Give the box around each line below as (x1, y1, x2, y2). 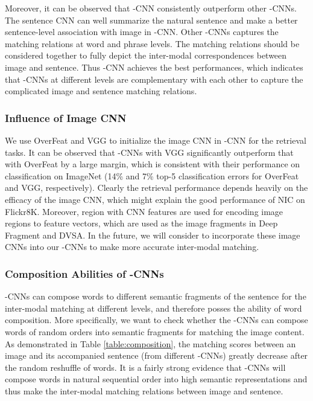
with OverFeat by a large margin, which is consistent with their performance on (5, 158, 300, 170)
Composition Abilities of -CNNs (5, 266, 164, 281)
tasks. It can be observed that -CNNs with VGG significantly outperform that (5, 146, 294, 158)
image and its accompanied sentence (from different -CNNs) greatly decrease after (5, 349, 308, 362)
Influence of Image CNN (5, 110, 127, 125)
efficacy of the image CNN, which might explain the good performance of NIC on (5, 193, 305, 205)
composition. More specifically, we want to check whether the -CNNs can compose (5, 313, 308, 326)
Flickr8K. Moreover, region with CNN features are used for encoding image (5, 205, 283, 217)
